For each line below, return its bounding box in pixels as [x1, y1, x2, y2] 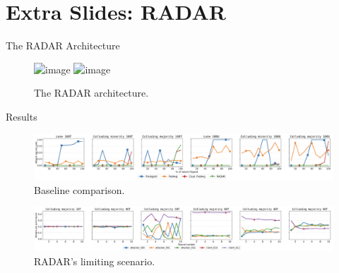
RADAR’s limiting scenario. [34, 253, 155, 268]
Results [6, 109, 37, 123]
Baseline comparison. [34, 182, 125, 197]
